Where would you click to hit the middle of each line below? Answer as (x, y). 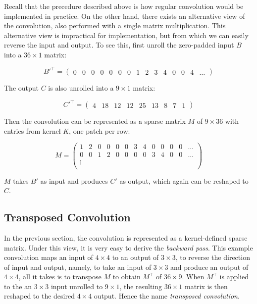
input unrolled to (77, 286)
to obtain (127, 277)
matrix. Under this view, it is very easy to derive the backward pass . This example (128, 247)
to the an (18, 286)
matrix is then (206, 286)
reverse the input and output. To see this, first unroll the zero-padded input (119, 45)
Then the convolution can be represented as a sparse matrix (95, 121)
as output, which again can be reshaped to (184, 180)
